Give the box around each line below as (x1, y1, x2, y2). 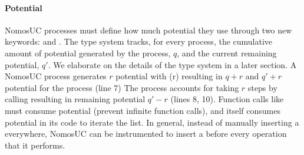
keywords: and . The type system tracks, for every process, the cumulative (5, 35, 273, 48)
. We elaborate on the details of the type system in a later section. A (48, 58, 297, 70)
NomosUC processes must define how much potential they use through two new (5, 23, 292, 36)
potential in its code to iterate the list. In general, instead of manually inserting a (5, 116, 299, 128)
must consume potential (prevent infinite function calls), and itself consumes (5, 104, 280, 116)
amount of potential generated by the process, (5, 46, 171, 59)
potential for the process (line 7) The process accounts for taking (5, 81, 239, 93)
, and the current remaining (177, 46, 277, 59)
